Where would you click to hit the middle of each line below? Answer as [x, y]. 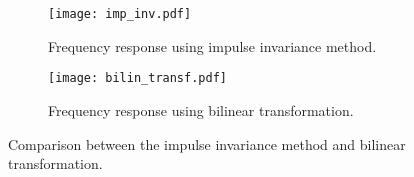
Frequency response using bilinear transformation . [201, 109]
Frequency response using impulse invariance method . [212, 45]
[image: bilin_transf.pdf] [137, 78]
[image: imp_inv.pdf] [120, 14]
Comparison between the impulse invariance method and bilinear [207, 143]
